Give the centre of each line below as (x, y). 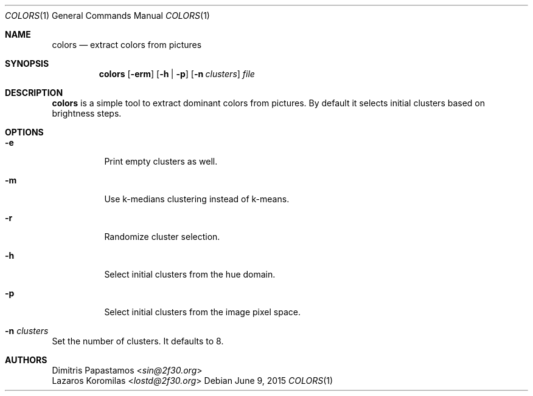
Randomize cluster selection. (162, 237)
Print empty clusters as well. (161, 161)
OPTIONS (24, 132)
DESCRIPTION (34, 93)
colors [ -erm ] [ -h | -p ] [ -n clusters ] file (177, 74)
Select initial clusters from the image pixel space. (202, 312)
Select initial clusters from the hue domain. (190, 274)
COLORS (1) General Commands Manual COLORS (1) (107, 15)
